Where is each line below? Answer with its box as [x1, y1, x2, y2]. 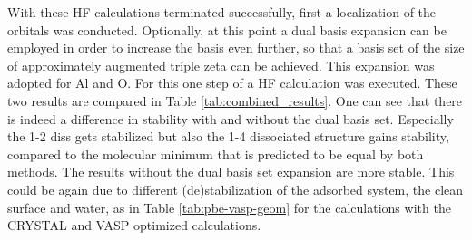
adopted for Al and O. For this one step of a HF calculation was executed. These [7, 73, 457, 92]
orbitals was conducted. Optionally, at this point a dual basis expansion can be [7, 20, 447, 39]
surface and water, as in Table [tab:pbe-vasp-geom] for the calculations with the [7, 197, 451, 216]
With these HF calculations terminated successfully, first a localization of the [7, 3, 437, 21]
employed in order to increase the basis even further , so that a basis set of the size [7, 38, 465, 57]
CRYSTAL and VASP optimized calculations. [7, 216, 261, 235]
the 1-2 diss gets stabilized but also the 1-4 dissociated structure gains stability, [7, 127, 449, 146]
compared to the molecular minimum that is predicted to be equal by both [7, 144, 424, 163]
